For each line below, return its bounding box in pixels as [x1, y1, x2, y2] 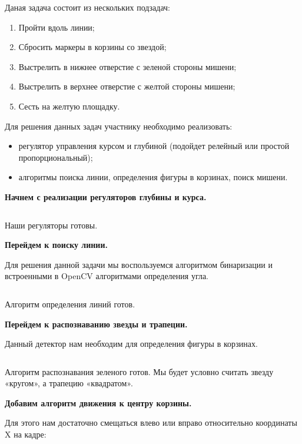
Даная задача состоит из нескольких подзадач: [5, 1, 171, 13]
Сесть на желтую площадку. [18, 100, 120, 112]
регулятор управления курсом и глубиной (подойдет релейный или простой [18, 140, 290, 152]
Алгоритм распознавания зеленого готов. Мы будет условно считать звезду [5, 365, 274, 377]
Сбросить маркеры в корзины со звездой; [18, 41, 167, 53]
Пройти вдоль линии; [18, 21, 95, 33]
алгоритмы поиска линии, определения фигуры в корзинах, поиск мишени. [18, 171, 288, 183]
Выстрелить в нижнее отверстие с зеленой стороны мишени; [18, 60, 237, 72]
